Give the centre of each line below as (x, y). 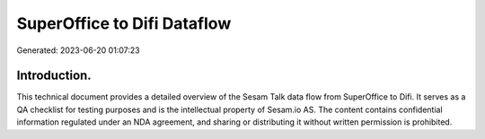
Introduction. (54, 76)
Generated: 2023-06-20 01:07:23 (78, 50)
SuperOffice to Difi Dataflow (124, 23)
